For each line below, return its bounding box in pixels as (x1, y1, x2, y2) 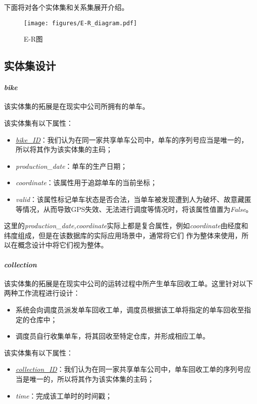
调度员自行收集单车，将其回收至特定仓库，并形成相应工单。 (15, 331, 210, 341)
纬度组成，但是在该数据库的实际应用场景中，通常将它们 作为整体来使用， (4, 230, 242, 240)
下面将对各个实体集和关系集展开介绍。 (4, 2, 128, 12)
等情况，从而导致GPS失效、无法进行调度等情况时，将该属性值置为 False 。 (15, 203, 253, 214)
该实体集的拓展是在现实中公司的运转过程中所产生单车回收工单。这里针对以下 (4, 278, 253, 288)
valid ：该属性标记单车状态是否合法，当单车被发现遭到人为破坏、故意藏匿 (15, 194, 252, 204)
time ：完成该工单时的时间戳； (15, 390, 112, 401)
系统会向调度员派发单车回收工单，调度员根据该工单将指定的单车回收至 (15, 304, 244, 314)
